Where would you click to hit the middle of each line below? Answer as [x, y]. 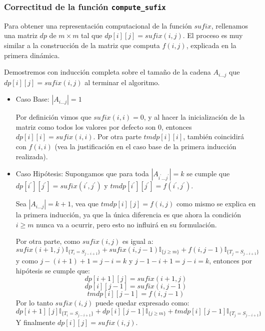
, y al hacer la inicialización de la [194, 117]
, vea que [85, 204]
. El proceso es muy [213, 35]
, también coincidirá [214, 136]
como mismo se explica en [216, 204]
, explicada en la [211, 45]
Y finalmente [35, 322]
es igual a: [138, 241]
